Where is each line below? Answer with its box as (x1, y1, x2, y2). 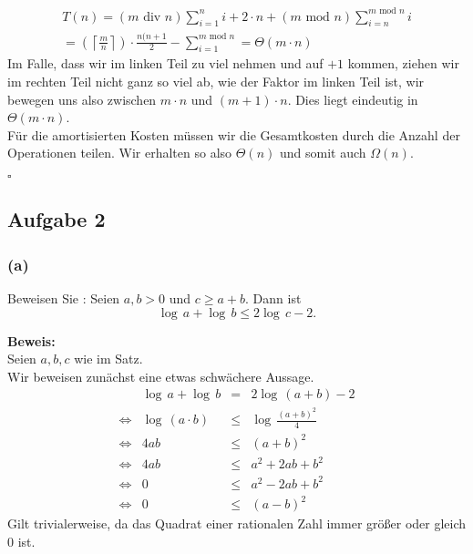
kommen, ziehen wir (347, 54, 459, 73)
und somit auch (279, 143, 366, 162)
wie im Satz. (74, 349, 143, 368)
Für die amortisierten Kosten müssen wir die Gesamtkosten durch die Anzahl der (7, 125, 460, 144)
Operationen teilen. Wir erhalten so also (7, 143, 232, 162)
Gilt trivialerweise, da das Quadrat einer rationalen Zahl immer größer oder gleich (7, 514, 467, 533)
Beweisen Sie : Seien (7, 289, 120, 308)
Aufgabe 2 (7, 205, 106, 233)
